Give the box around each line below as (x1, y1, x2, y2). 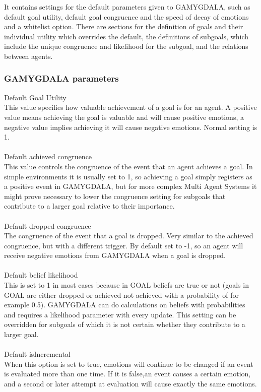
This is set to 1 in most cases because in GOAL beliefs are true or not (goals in (4, 280, 249, 290)
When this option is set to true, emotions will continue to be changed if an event (4, 358, 253, 369)
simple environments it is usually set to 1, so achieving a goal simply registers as (4, 171, 252, 181)
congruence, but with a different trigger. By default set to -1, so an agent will (4, 240, 243, 250)
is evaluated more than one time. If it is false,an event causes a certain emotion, (4, 368, 251, 379)
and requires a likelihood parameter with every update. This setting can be (4, 309, 236, 319)
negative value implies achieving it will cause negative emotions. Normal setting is (4, 121, 257, 132)
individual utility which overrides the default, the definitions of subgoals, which (4, 31, 249, 41)
